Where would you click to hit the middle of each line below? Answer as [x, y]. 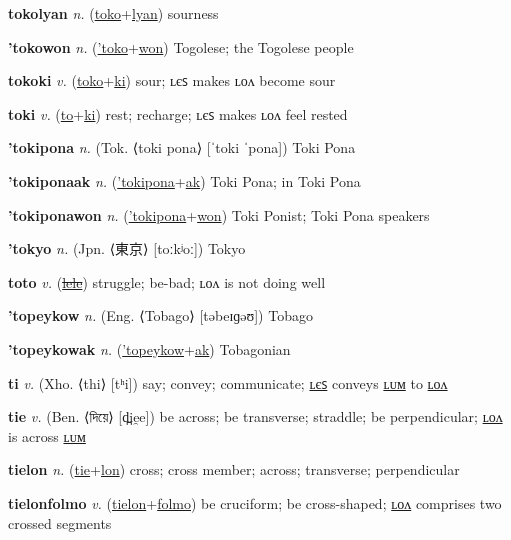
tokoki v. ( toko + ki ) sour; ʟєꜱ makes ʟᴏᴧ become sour [172, 80]
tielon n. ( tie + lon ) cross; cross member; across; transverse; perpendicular [234, 469]
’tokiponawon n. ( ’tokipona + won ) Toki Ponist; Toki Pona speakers [219, 214]
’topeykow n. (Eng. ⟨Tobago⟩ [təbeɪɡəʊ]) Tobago [160, 315]
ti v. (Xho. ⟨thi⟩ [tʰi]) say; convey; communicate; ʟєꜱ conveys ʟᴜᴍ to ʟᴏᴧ [228, 382]
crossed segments [60, 522]
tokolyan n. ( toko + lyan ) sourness [113, 13]
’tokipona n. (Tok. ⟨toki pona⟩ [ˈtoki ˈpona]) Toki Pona [182, 147]
